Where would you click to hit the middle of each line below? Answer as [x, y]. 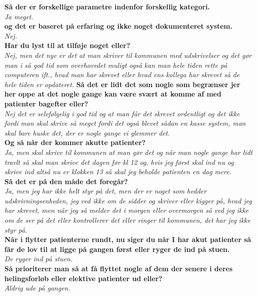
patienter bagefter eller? [46, 103]
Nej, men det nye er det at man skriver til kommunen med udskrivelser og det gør [128, 55]
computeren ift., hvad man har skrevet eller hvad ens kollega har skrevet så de [122, 74]
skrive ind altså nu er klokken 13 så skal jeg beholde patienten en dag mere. [118, 172]
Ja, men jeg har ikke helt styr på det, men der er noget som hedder [106, 191]
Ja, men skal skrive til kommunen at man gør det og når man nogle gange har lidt [128, 152]
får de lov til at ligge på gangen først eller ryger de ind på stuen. [117, 249]
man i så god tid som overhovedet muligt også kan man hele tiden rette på [116, 65]
